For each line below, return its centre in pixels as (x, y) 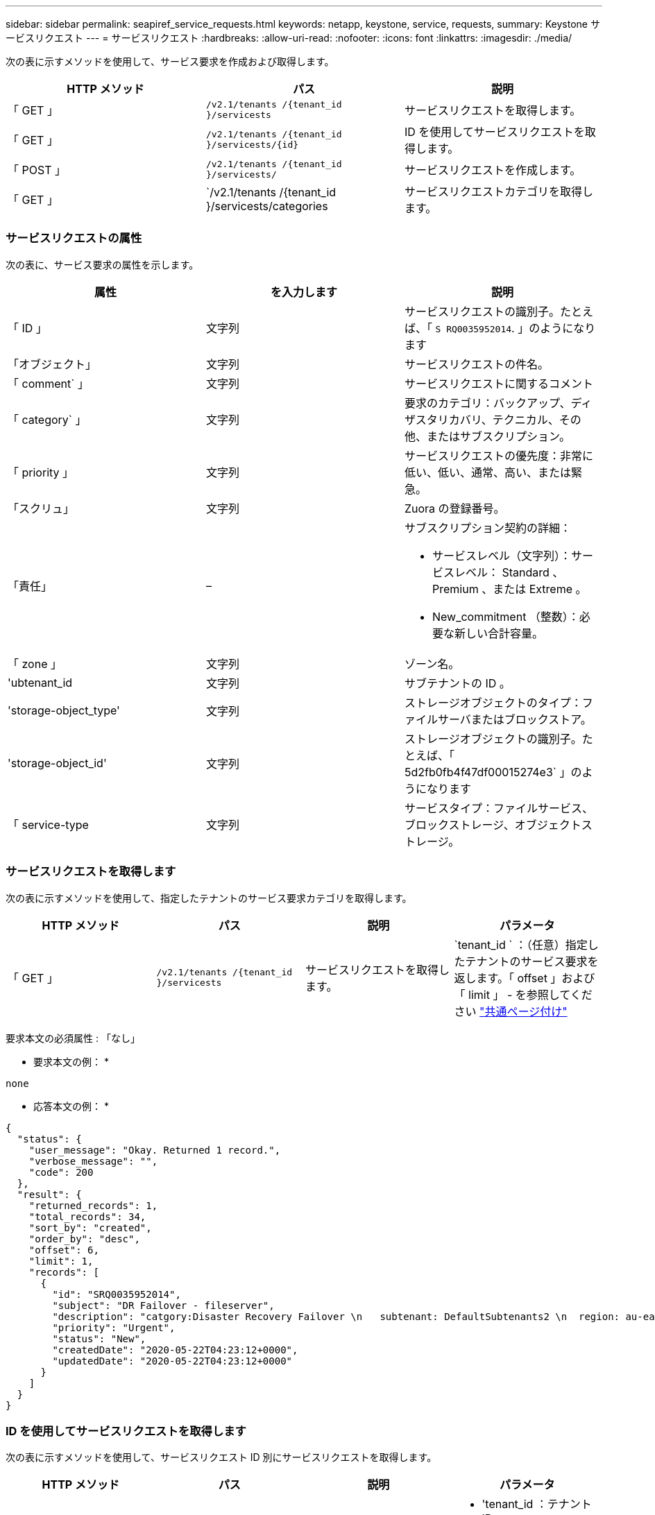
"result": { (49, 1194)
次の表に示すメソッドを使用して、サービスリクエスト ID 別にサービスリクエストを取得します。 (221, 1457)
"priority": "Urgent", (114, 1327)
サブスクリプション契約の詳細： (487, 528)
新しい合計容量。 (499, 633)
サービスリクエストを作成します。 (493, 170)
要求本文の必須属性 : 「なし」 (73, 1038)
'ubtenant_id (40, 682)
